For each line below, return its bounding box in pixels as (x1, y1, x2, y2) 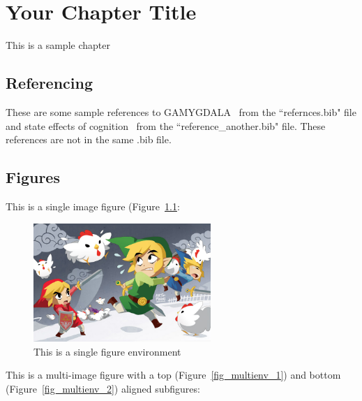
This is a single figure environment (33, 344, 181, 358)
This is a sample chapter (6, 38, 110, 52)
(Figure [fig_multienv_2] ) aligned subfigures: (6, 381, 200, 395)
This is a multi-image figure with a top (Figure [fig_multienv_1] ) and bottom (6, 367, 341, 382)
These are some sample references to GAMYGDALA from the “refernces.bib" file (6, 104, 356, 119)
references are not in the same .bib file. (6, 132, 172, 147)
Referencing (6, 72, 93, 94)
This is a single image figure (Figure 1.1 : (6, 198, 180, 213)
